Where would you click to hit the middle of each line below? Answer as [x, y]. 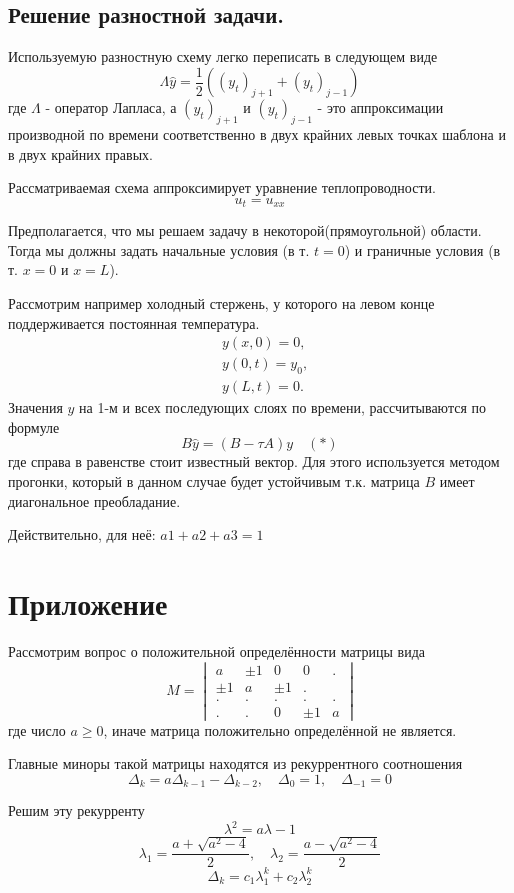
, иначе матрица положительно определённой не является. [280, 729]
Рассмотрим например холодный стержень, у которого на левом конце [221, 303]
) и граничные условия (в [422, 249]
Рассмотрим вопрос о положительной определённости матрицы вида [217, 650]
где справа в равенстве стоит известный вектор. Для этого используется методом [254, 461]
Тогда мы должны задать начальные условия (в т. [159, 249]
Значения [35, 407]
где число [37, 729]
